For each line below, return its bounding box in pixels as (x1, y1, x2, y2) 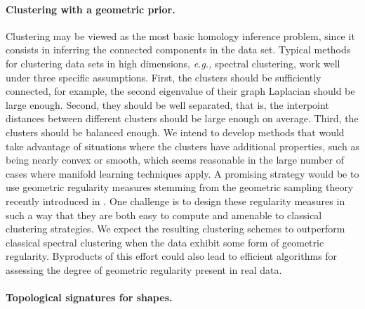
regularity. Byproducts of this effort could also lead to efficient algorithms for (6, 249, 338, 263)
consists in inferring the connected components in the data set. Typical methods (6, 42, 351, 57)
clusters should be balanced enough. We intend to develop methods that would (6, 124, 345, 139)
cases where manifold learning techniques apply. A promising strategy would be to (6, 166, 359, 180)
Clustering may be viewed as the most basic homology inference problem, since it (6, 28, 355, 43)
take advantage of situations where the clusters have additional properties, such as (6, 138, 359, 153)
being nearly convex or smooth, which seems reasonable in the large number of (6, 152, 344, 167)
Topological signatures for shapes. (6, 290, 173, 305)
